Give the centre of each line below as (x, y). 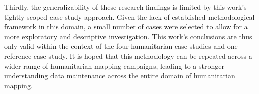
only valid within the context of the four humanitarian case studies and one (121, 46)
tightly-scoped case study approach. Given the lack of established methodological (129, 16)
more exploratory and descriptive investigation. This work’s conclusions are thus (128, 36)
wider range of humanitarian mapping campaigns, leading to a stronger (114, 66)
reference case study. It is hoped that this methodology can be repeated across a (128, 56)
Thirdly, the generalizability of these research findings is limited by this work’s (125, 7)
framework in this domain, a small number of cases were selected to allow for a (126, 26)
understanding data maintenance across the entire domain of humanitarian (120, 76)
